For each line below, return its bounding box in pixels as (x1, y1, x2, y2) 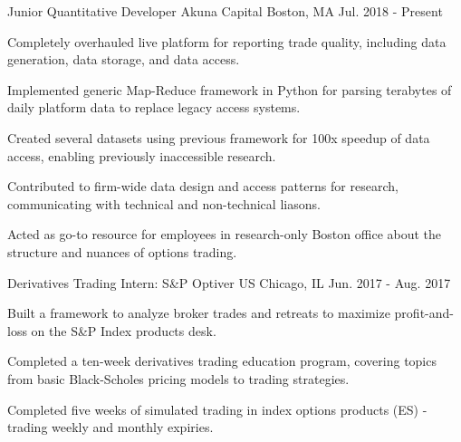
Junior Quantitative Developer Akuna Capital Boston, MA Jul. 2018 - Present (7, 2, 443, 20)
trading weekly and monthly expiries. (7, 418, 214, 437)
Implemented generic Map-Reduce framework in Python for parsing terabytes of (7, 80, 452, 99)
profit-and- (394, 303, 454, 322)
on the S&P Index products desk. (31, 321, 216, 340)
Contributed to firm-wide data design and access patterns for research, (7, 177, 399, 196)
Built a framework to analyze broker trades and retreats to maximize (7, 303, 390, 322)
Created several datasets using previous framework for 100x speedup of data (7, 128, 430, 147)
